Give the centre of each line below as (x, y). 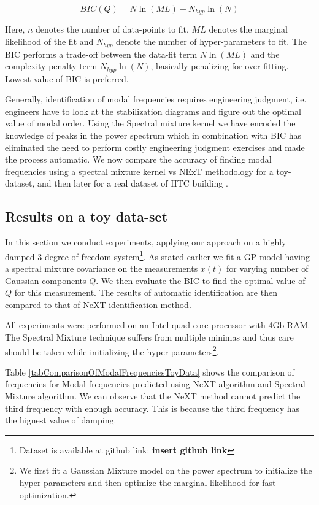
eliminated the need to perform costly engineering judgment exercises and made (155, 147)
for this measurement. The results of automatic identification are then (146, 292)
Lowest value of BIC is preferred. (67, 78)
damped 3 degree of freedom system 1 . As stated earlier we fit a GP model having (157, 255)
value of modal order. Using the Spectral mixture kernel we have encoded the (150, 123)
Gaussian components (46, 280)
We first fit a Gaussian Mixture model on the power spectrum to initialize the (166, 470)
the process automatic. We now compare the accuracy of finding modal (138, 159)
